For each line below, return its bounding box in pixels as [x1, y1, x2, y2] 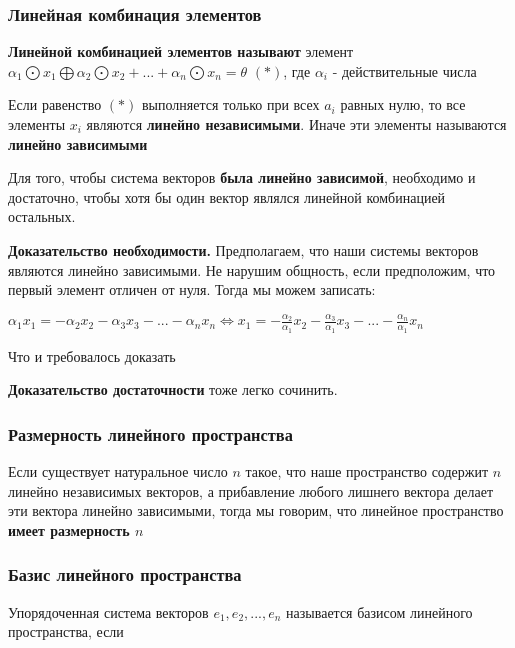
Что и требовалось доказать [8, 345, 176, 366]
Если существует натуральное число [8, 461, 228, 482]
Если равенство [8, 94, 102, 115]
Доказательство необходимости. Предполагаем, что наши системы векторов [8, 239, 479, 260]
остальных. [8, 206, 76, 227]
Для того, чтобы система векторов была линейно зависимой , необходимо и [8, 167, 476, 188]
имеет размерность [8, 519, 130, 540]
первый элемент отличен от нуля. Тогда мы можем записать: [8, 279, 376, 300]
